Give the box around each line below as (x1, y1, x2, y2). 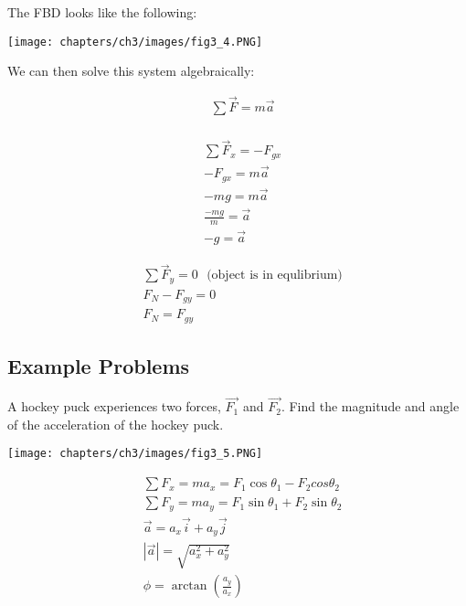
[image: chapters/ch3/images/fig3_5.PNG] (7, 447, 263, 461)
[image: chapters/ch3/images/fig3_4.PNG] (7, 35, 263, 48)
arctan (171, 579, 207, 593)
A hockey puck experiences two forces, (7, 397, 221, 416)
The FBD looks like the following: (7, 3, 197, 21)
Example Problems (7, 352, 190, 380)
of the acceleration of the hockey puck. (7, 414, 224, 433)
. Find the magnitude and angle (281, 397, 460, 416)
